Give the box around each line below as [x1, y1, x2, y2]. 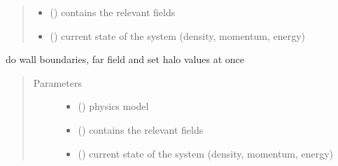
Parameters [33, 75, 82, 90]
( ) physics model [78, 99, 149, 113]
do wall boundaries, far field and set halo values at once [6, 52, 244, 67]
